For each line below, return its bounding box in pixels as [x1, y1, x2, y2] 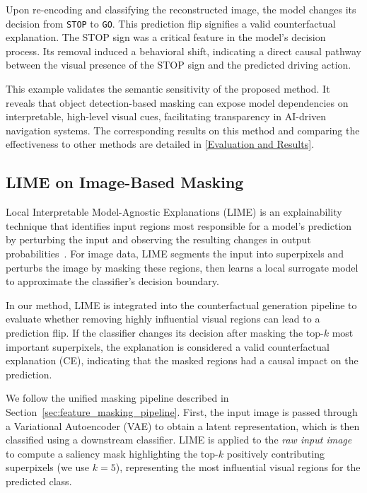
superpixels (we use [6, 460, 90, 475]
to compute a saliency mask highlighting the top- [6, 446, 219, 460]
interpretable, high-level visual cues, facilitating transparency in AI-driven [6, 109, 327, 124]
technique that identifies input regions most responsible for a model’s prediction [6, 218, 352, 233]
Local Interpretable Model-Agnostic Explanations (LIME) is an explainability [6, 204, 342, 219]
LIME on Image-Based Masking [6, 171, 244, 193]
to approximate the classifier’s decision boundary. [6, 274, 219, 289]
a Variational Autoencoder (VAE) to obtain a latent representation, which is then [6, 418, 360, 433]
